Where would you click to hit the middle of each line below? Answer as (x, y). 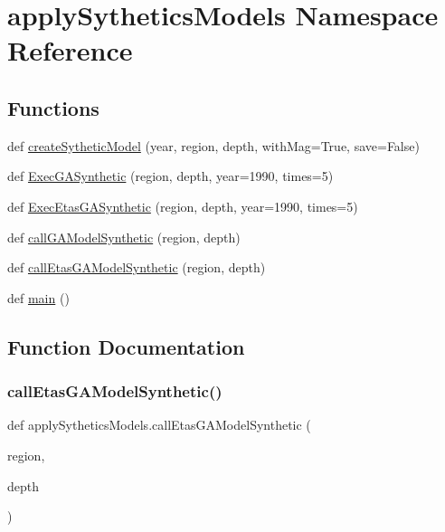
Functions (53, 107)
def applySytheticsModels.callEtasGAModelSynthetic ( (159, 425)
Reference (70, 50)
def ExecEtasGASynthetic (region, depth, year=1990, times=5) (183, 206)
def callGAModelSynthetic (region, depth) (124, 237)
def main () (38, 297)
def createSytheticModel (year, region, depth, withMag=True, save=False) (213, 145)
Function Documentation (126, 346)
